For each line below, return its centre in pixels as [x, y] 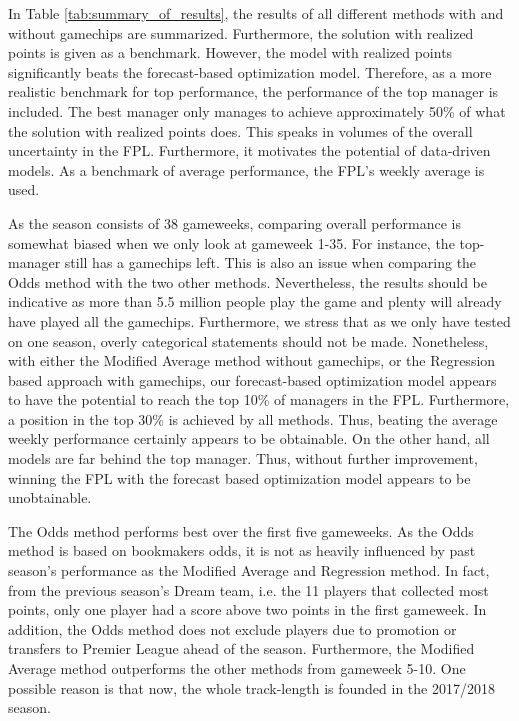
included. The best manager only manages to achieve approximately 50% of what [257, 110]
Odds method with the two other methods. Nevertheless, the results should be [247, 281]
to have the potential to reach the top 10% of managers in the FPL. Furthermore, [259, 399]
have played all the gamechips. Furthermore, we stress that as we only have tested [259, 320]
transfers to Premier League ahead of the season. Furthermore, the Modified [241, 648]
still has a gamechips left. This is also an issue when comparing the [270, 262]
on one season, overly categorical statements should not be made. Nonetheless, [248, 340]
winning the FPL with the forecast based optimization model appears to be [239, 477]
